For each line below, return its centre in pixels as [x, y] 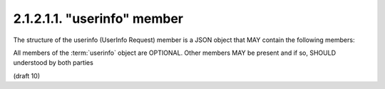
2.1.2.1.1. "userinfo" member [98, 19]
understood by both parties [53, 63]
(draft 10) [27, 75]
